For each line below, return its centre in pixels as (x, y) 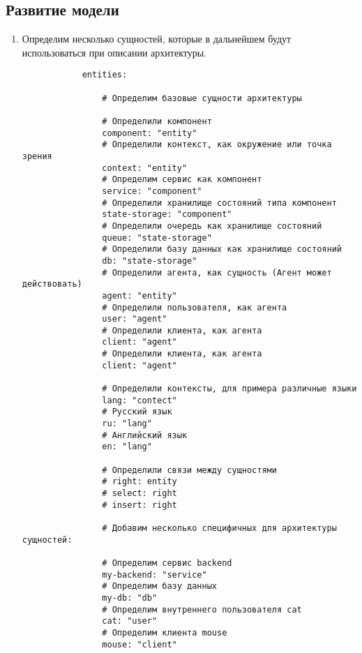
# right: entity (139, 482)
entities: (105, 75)
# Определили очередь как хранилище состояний (212, 226)
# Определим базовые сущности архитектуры (202, 98)
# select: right (139, 494)
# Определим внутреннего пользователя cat (202, 609)
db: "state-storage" (150, 261)
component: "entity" (150, 133)
